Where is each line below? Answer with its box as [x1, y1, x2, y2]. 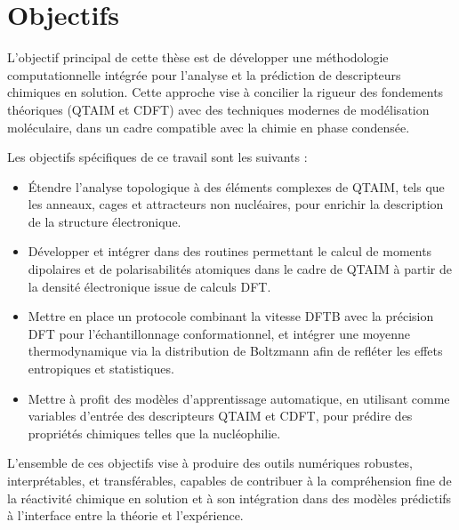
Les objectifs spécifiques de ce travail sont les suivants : [7, 148, 308, 166]
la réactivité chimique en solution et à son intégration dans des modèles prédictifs [7, 488, 452, 507]
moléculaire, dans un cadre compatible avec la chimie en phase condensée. [7, 117, 410, 136]
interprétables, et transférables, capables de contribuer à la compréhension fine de [7, 471, 452, 489]
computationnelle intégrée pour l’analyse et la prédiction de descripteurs [7, 65, 401, 84]
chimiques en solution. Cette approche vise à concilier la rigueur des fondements [7, 83, 444, 101]
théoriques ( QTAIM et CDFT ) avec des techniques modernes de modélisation [7, 100, 430, 118]
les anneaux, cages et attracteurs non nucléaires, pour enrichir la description [28, 195, 444, 213]
